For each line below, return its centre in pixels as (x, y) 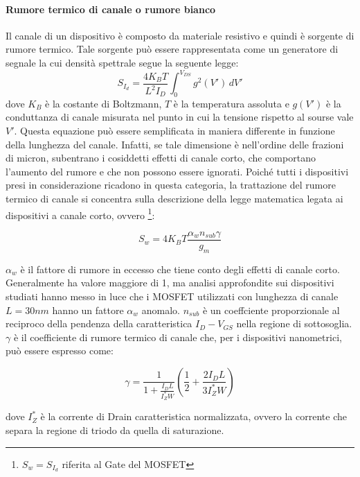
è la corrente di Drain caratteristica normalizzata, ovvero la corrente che (193, 416)
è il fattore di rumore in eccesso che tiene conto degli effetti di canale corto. (180, 269)
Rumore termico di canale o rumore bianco (111, 9)
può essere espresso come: (60, 350)
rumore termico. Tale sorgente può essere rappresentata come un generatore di (172, 49)
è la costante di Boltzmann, (103, 103)
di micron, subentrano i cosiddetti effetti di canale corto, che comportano (161, 158)
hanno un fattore (88, 310)
